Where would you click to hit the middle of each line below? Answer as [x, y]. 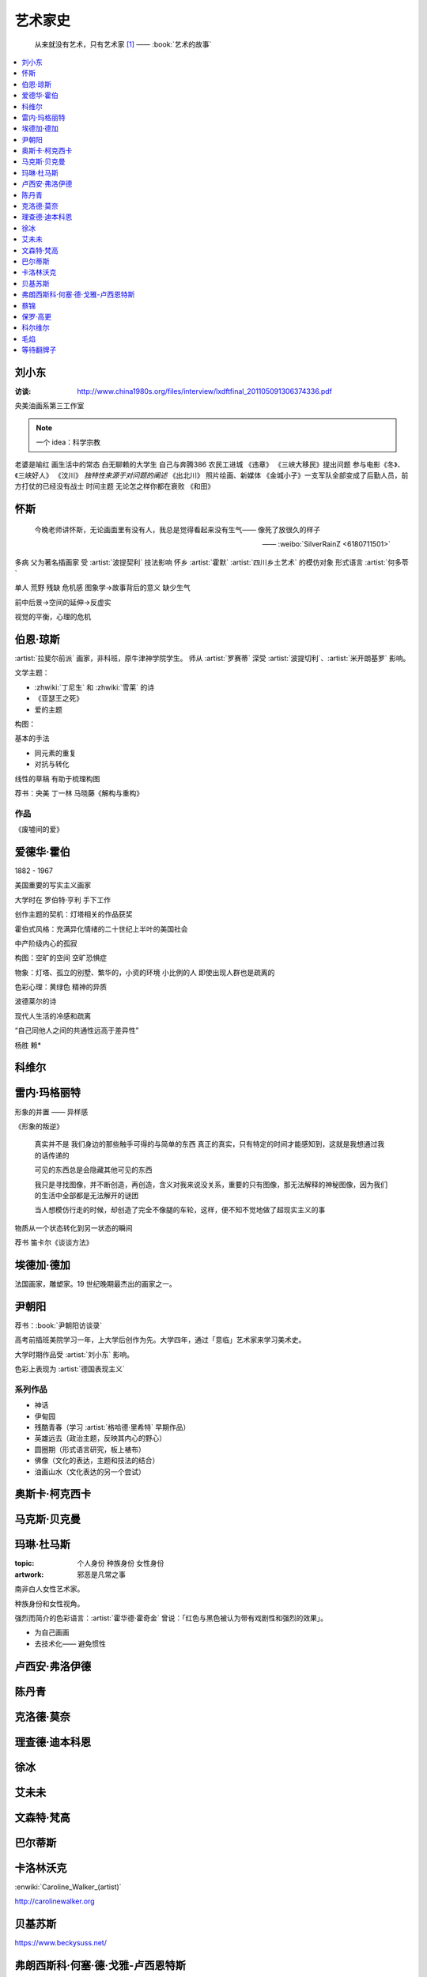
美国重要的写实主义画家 [53, 885]
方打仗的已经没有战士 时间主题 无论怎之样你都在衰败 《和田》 [115, 486]
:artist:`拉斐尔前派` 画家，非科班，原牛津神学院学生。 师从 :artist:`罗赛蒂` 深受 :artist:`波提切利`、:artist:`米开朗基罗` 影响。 [212, 658]
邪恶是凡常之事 [101, 1574]
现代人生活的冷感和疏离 [53, 1015]
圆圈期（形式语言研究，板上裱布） [90, 1449]
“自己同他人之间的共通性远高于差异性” [77, 1030]
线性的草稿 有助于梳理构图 [57, 778]
